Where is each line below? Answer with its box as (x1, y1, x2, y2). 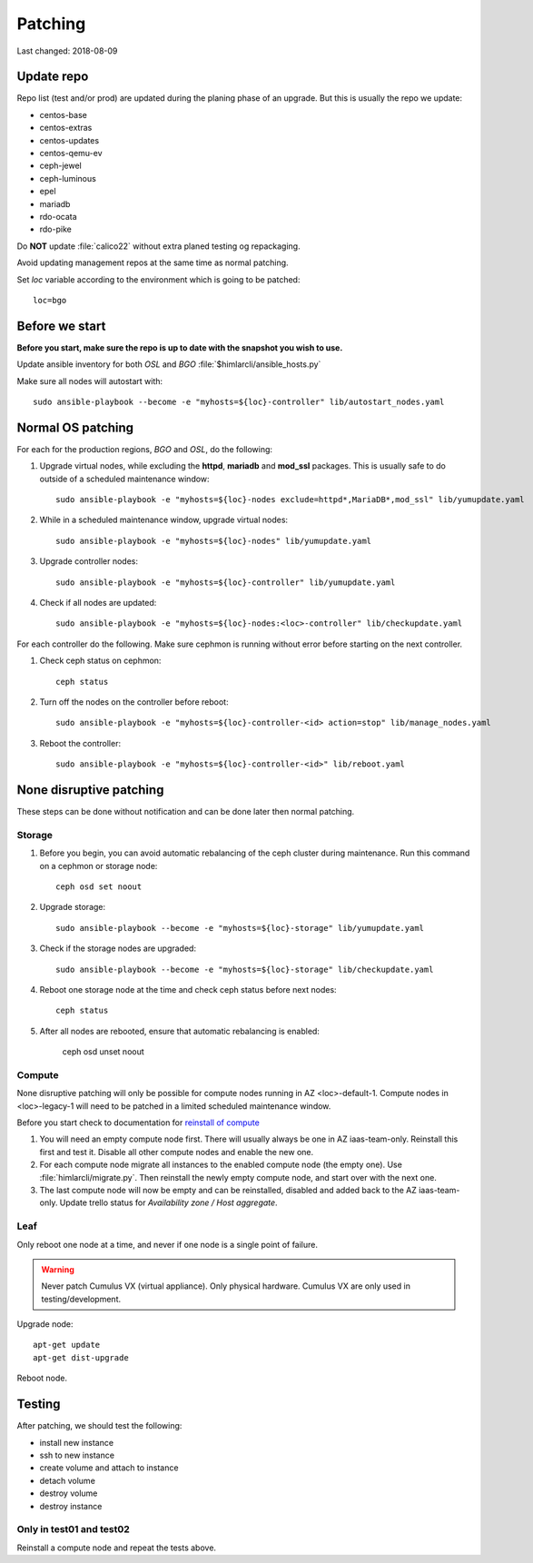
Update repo (16, 69, 89, 84)
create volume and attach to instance (39, 1462, 179, 1473)
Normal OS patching (16, 420, 134, 435)
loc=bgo (33, 295, 67, 305)
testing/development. (41, 1293, 122, 1304)
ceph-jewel (39, 160, 82, 172)
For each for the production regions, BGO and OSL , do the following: (16, 443, 272, 454)
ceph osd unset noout (62, 1046, 144, 1057)
